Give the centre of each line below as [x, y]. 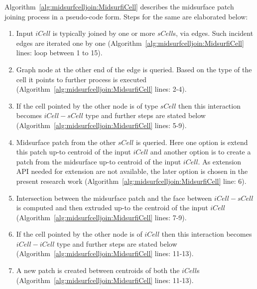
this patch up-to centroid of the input [73, 152]
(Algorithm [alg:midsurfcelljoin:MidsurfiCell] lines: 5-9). [101, 125]
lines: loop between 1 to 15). [59, 53]
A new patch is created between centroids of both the [98, 270]
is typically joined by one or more [104, 33]
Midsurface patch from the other [66, 142]
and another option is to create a [200, 152]
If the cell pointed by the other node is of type [87, 105]
